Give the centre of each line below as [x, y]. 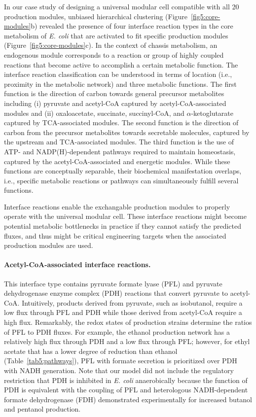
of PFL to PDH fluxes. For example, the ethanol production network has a [117, 331]
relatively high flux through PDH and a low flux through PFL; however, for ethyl [127, 341]
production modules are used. [49, 245]
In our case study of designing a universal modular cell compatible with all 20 [122, 6]
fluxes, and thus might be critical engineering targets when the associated [115, 235]
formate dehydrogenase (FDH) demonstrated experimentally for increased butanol [128, 399]
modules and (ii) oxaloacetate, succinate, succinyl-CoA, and [94, 113]
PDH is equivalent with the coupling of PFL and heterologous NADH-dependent [126, 390]
